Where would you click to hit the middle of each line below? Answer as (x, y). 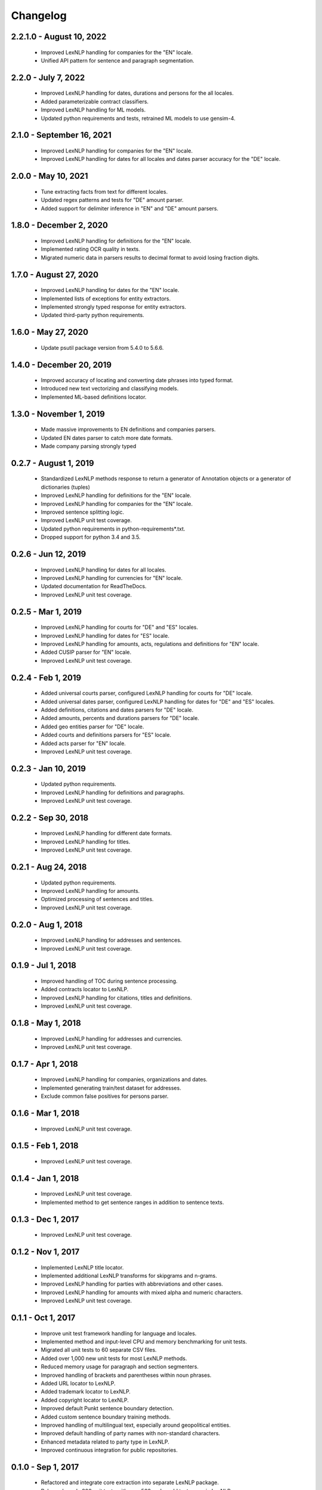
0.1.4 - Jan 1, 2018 (45, 1178)
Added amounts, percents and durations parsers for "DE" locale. (120, 718)
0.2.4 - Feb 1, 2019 (46, 677)
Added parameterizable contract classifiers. (95, 101)
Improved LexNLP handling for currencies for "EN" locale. (112, 578)
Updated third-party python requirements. (92, 315)
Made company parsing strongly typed (89, 446)
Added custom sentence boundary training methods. (106, 1417)
